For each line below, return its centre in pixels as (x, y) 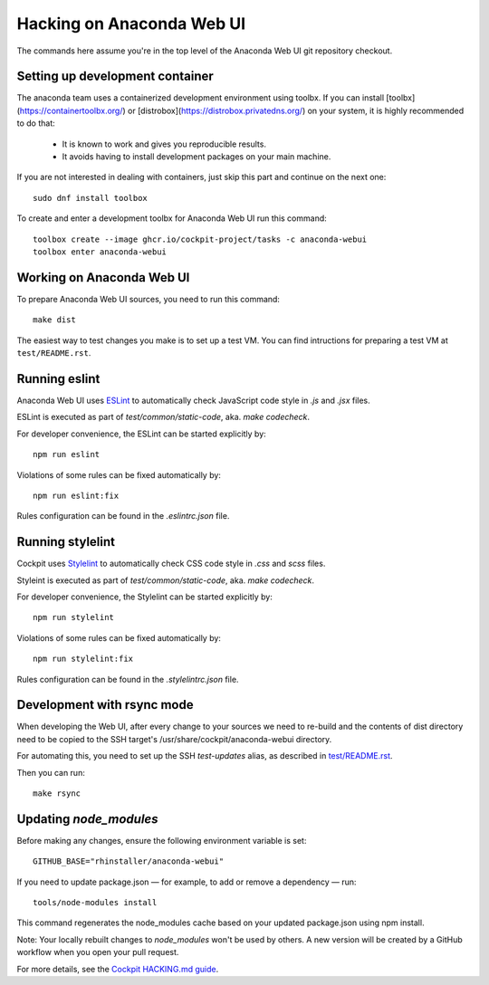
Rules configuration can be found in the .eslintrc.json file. (123, 516)
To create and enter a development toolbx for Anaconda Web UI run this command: (172, 218)
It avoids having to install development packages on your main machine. (197, 157)
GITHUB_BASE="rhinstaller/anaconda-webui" (129, 861)
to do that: (36, 123)
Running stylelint (66, 542)
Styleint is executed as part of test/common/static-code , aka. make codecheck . (166, 580)
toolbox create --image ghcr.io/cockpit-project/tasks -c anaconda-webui (200, 239)
